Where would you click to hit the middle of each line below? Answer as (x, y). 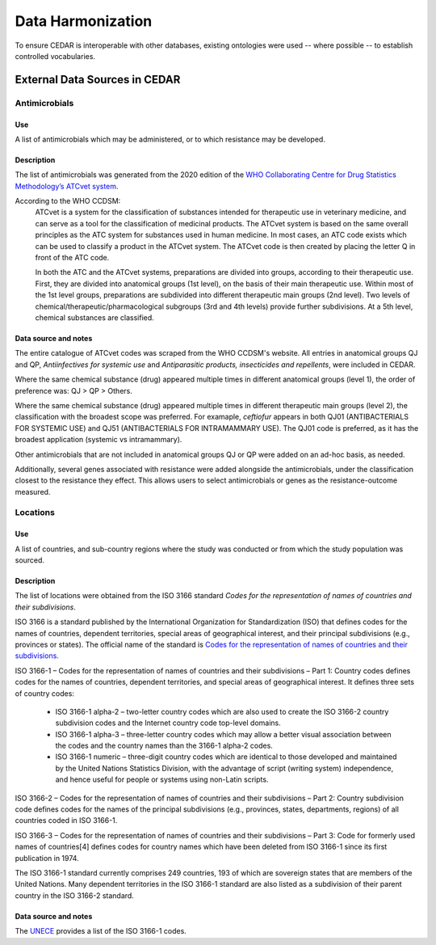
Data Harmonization (84, 21)
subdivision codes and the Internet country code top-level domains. (168, 723)
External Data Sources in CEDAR (98, 80)
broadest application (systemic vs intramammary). (99, 440)
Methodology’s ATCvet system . (67, 186)
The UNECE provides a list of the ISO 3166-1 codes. (101, 931)
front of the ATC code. (72, 258)
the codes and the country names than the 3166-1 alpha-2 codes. (164, 746)
